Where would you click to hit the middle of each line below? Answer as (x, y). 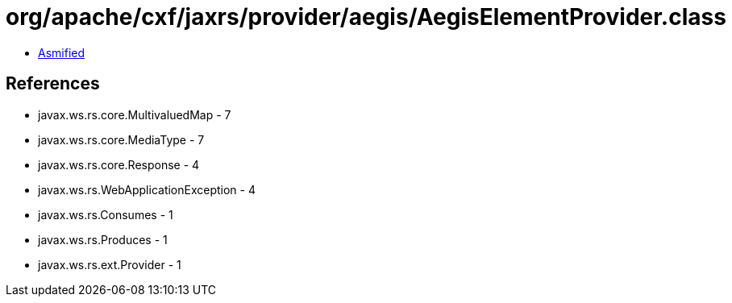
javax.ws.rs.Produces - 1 (103, 239)
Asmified (62, 52)
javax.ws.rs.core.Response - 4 (119, 164)
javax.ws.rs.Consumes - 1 (106, 214)
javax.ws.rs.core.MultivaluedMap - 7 (135, 114)
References (53, 84)
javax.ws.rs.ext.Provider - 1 (110, 264)
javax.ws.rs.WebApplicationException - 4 (147, 189)
